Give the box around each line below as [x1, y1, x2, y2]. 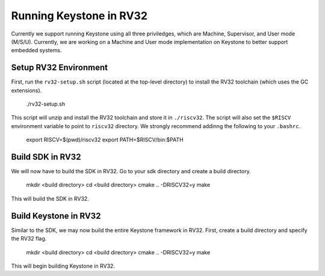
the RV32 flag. [11, 235, 47, 242]
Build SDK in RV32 [11, 152, 81, 162]
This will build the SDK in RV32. [11, 195, 90, 202]
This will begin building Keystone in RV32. [11, 262, 116, 269]
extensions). [11, 87, 42, 94]
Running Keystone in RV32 [11, 9, 147, 22]
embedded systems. [11, 47, 62, 54]
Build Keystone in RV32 [11, 210, 101, 221]
